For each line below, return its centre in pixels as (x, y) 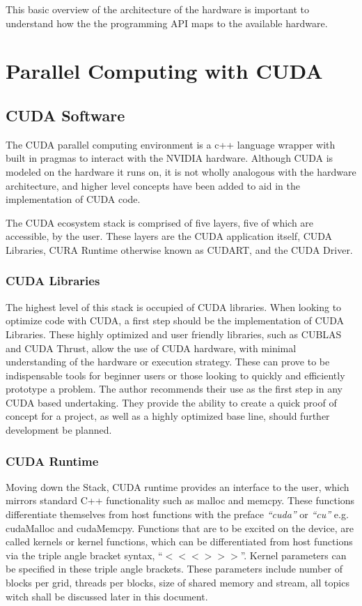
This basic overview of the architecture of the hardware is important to (158, 9)
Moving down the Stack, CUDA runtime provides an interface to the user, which (178, 486)
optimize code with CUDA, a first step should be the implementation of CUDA (175, 320)
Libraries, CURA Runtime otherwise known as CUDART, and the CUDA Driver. (179, 249)
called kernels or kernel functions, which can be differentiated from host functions (179, 541)
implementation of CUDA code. (73, 199)
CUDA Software (65, 115)
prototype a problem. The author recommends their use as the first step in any (174, 389)
